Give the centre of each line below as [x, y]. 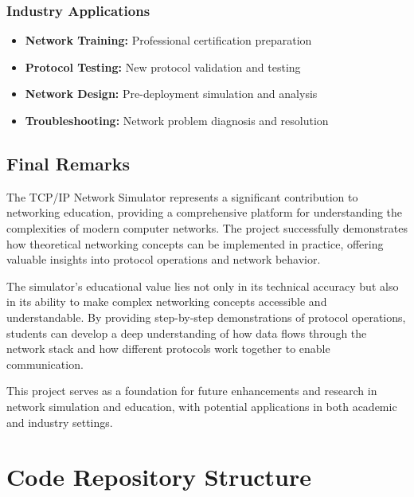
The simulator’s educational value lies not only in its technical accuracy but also [203, 286]
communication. [45, 364]
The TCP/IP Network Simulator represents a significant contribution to [182, 196]
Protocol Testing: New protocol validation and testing [163, 67]
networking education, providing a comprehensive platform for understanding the [205, 212]
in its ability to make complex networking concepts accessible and [167, 301]
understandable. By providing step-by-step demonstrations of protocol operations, [206, 317]
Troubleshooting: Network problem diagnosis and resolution [177, 120]
